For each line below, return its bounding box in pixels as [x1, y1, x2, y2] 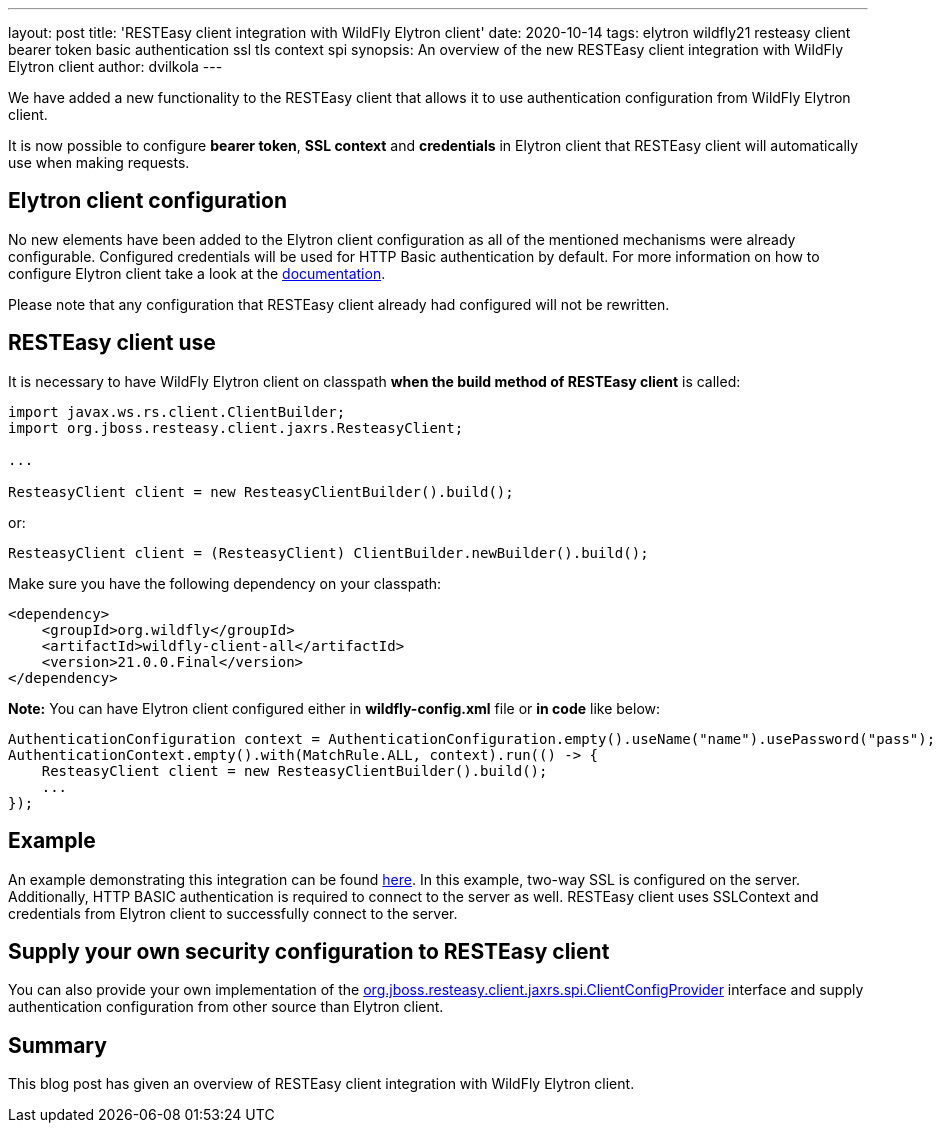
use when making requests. [8, 154, 190, 171]
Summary [8, 1032, 107, 1058]
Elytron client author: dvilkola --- [8, 58, 223, 75]
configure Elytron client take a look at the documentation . [8, 264, 386, 282]
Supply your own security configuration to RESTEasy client [8, 938, 610, 964]
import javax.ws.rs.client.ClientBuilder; [8, 403, 346, 420]
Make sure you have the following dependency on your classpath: [8, 574, 442, 592]
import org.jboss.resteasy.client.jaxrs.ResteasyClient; [8, 419, 464, 436]
